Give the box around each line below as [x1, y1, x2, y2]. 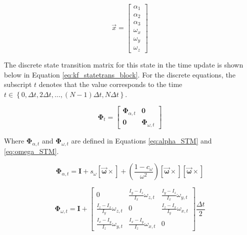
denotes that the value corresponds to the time [38, 79, 182, 89]
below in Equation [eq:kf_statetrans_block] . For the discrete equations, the [4, 69, 235, 79]
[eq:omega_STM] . [4, 145, 59, 156]
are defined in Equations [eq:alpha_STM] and [71, 135, 212, 145]
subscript [4, 79, 32, 89]
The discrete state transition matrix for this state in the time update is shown [4, 59, 243, 69]
